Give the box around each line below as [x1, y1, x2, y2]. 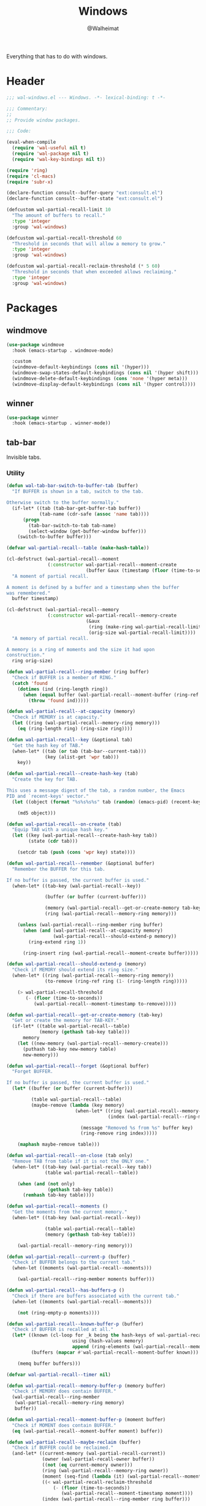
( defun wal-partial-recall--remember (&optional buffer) [6, 860, 155, 867]
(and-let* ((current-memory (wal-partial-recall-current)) [12, 1451, 166, 1457]
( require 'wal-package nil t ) [12, 150, 89, 157]
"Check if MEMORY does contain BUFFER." [12, 1388, 116, 1395]
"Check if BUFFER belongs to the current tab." [12, 1259, 136, 1266]
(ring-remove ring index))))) [80, 1130, 158, 1137]
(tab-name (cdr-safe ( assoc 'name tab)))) [39, 511, 150, 517]
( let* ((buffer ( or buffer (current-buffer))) [12, 1085, 133, 1091]
